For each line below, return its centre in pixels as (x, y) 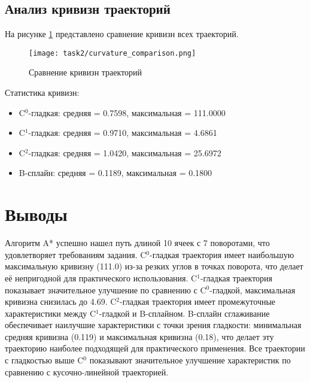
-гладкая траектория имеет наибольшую (222, 254)
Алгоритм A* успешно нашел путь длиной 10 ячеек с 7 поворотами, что (137, 243)
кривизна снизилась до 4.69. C (61, 301)
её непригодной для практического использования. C (101, 278)
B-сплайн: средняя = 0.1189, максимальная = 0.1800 (116, 173)
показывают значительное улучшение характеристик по (190, 360)
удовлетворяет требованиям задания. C (76, 254)
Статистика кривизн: (42, 93)
